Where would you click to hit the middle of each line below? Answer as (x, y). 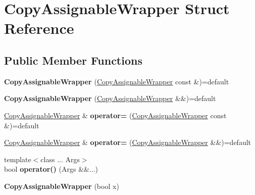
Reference (39, 28)
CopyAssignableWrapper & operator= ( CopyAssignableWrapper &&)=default (128, 142)
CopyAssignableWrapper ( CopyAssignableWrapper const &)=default (117, 81)
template (18, 159)
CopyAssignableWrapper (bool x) (62, 186)
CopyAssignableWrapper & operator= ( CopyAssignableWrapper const (115, 115)
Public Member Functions (73, 60)
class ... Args (60, 159)
